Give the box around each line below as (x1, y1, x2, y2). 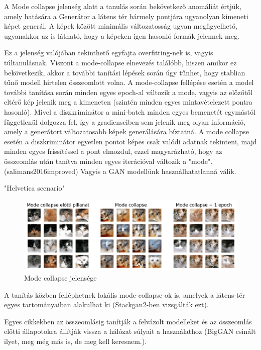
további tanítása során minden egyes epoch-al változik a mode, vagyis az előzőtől (4, 86, 252, 97)
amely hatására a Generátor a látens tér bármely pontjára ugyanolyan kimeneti (4, 11, 248, 21)
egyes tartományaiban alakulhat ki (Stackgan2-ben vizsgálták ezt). (4, 299, 209, 310)
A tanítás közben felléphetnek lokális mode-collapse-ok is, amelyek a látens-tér (4, 289, 245, 300)
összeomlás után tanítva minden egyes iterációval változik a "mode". (4, 155, 213, 166)
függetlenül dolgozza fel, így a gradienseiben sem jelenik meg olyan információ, (4, 116, 245, 127)
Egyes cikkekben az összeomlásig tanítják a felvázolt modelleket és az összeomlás (4, 316, 252, 326)
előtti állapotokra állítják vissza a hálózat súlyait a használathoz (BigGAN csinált (4, 326, 256, 336)
